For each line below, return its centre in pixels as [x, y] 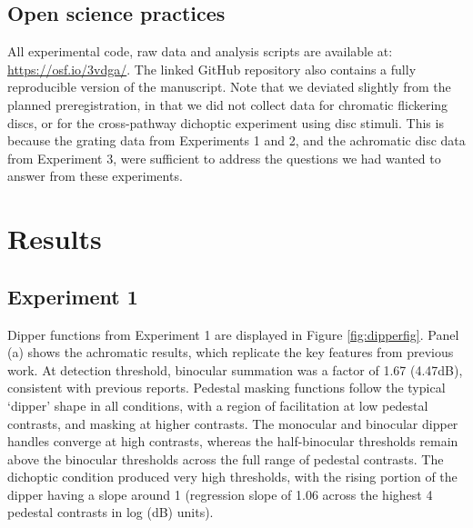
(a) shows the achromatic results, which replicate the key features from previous [231, 352]
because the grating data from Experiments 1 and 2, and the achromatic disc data [236, 140]
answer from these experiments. [95, 176]
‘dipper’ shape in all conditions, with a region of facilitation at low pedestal [218, 405]
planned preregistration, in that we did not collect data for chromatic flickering [228, 104]
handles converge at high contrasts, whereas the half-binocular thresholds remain [233, 441]
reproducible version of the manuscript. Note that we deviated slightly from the [229, 87]
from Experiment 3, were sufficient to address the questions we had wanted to [224, 158]
